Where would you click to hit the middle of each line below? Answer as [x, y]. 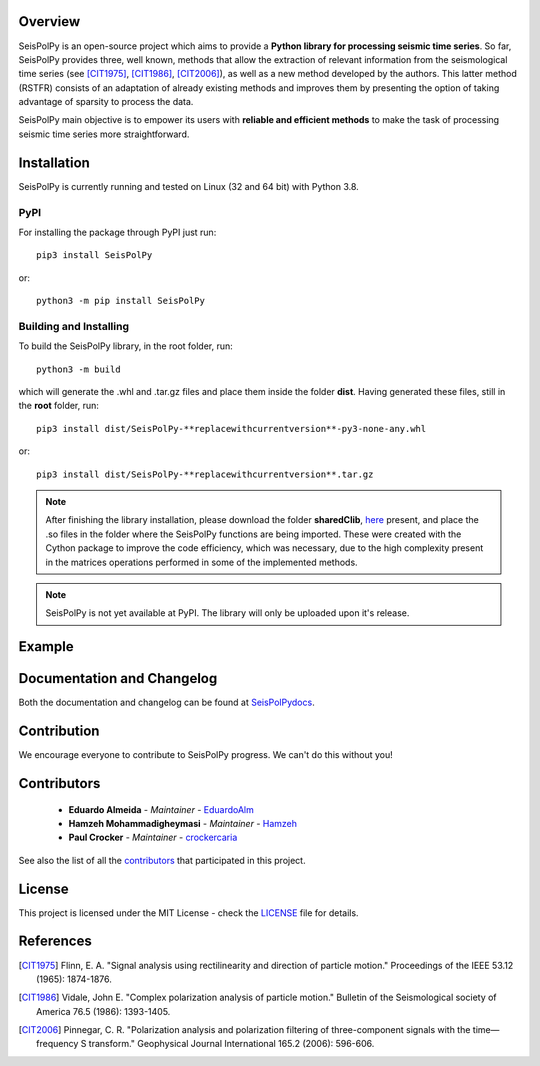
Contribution [59, 731]
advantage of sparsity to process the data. [106, 102]
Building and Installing [74, 326]
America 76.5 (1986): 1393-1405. [103, 1011]
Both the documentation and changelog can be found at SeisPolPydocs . [166, 702]
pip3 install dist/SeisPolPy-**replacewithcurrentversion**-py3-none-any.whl [231, 428]
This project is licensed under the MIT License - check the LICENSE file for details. [188, 912]
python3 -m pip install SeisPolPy [120, 301]
